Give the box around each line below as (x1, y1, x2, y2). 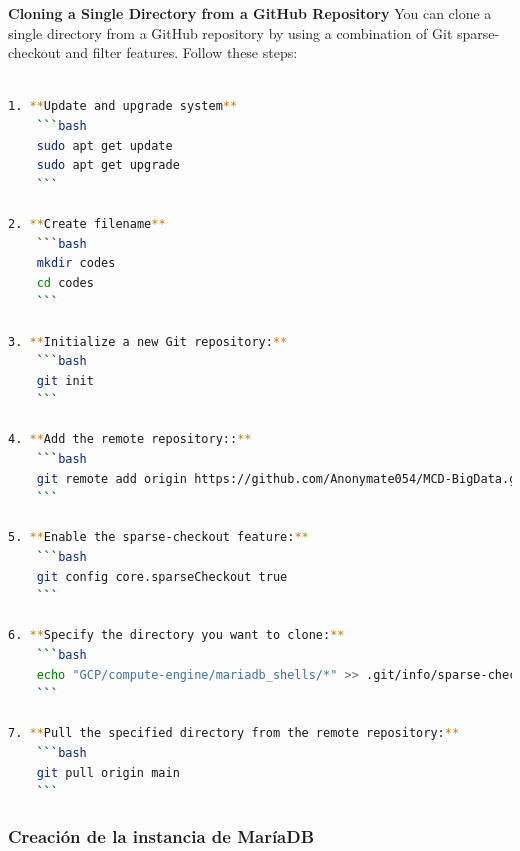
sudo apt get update (36, 138, 173, 153)
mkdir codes (36, 256, 116, 271)
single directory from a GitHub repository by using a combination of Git (8, 22, 453, 43)
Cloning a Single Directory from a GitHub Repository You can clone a (8, 3, 492, 23)
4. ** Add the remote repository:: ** (8, 432, 252, 447)
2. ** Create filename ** (8, 216, 166, 231)
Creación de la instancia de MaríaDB (8, 823, 315, 848)
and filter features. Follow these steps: (65, 42, 298, 63)
